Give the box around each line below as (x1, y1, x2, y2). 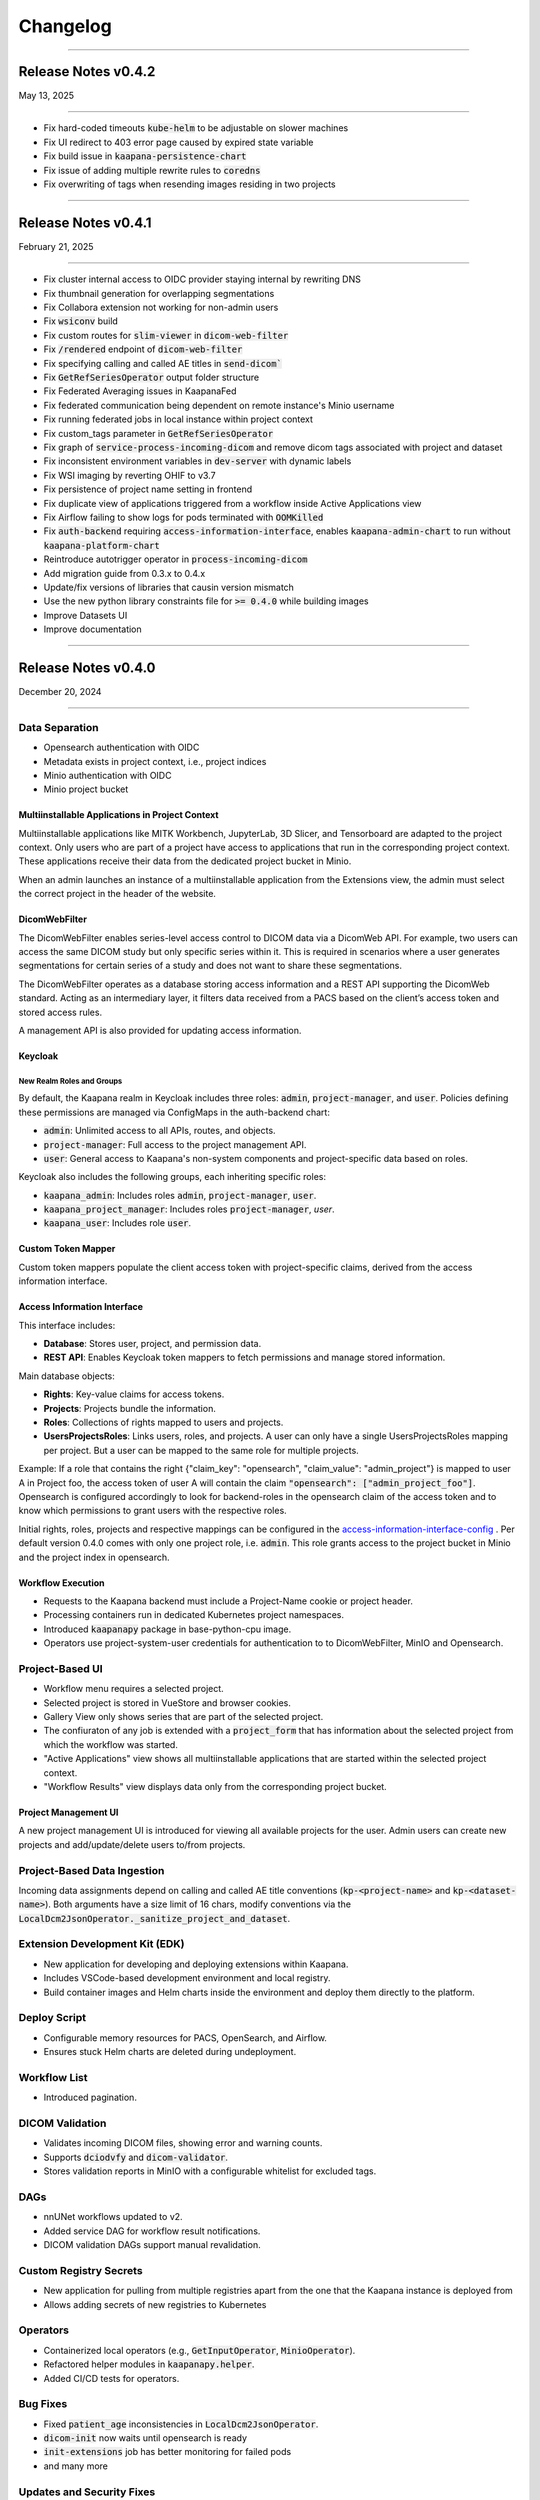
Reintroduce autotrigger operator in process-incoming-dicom (43, 553, 308, 565)
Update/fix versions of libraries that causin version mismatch (43, 581, 295, 593)
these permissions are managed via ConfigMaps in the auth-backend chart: (18, 1106, 330, 1118)
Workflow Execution (18, 1576, 105, 1589)
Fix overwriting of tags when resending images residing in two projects (43, 178, 336, 190)
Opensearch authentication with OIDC (43, 741, 200, 754)
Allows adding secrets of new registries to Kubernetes (43, 2298, 267, 2310)
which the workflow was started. (43, 1738, 179, 1750)
